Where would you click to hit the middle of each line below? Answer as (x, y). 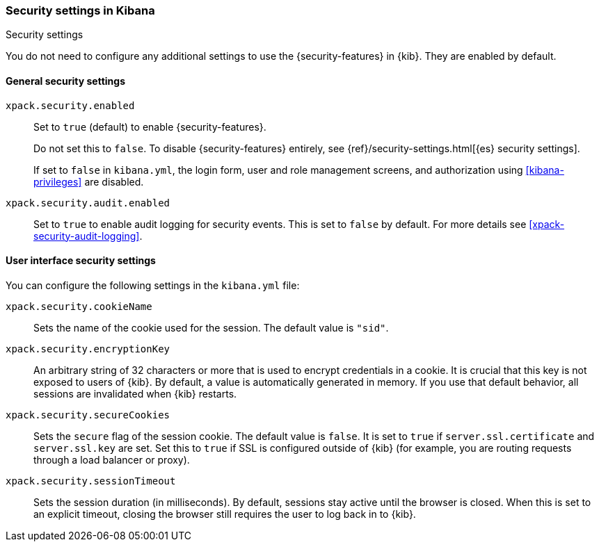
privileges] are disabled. (89, 181)
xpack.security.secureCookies (88, 415)
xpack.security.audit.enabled (88, 203)
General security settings (65, 81)
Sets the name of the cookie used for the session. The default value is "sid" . (211, 327)
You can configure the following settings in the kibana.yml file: (153, 285)
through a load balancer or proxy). (112, 459)
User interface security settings (81, 261)
